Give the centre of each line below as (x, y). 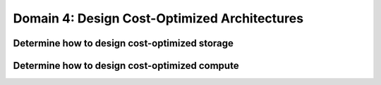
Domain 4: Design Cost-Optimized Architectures (158, 18)
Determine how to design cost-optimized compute (126, 66)
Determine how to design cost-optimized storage (123, 43)
